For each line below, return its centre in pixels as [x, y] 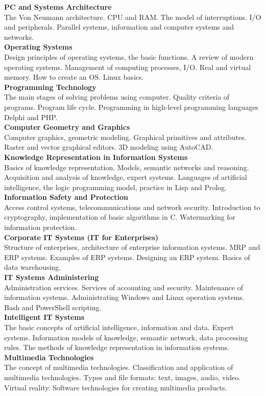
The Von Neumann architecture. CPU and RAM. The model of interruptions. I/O [133, 17]
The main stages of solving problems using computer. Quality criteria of [117, 97]
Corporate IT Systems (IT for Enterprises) [81, 237]
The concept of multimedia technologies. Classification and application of [119, 367]
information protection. [41, 227]
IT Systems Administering [52, 277]
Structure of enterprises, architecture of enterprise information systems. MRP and [132, 247]
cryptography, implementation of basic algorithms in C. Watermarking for [120, 217]
